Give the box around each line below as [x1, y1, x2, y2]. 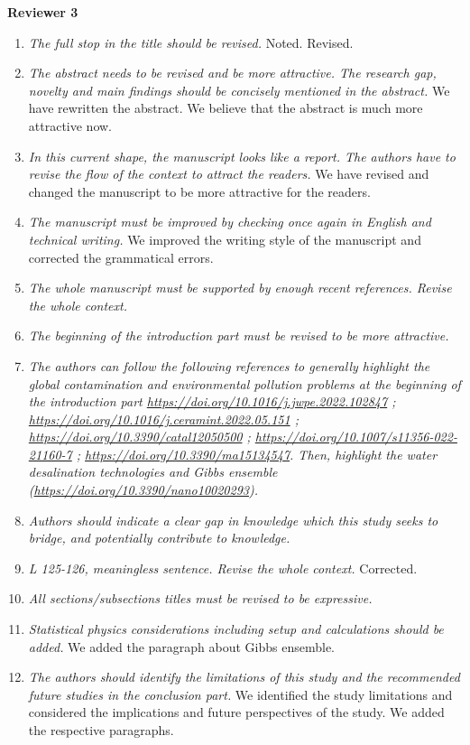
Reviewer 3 [7, 3, 78, 21]
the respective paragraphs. [28, 721, 174, 739]
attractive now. [28, 116, 113, 135]
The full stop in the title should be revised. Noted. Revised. [28, 33, 354, 51]
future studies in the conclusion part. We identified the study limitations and [28, 684, 453, 703]
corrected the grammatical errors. [28, 247, 214, 266]
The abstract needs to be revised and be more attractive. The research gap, [28, 63, 437, 82]
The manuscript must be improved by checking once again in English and [28, 212, 431, 231]
